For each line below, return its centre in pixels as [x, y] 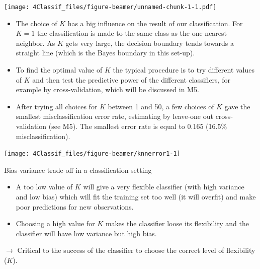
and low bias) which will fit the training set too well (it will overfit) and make [136, 197]
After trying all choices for [57, 106]
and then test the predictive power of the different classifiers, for [131, 79]
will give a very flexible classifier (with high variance [164, 187]
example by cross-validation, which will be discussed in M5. [107, 89]
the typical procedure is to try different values [184, 70]
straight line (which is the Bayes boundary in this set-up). [105, 53]
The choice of [36, 23]
